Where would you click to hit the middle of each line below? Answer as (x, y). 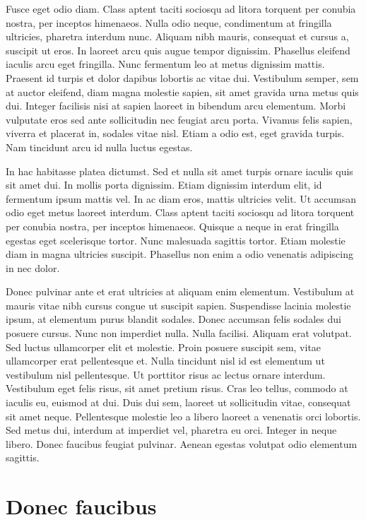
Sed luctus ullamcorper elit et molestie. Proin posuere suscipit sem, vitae (164, 347)
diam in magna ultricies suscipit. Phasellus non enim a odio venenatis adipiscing (179, 254)
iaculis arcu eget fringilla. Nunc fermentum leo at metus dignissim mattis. (165, 64)
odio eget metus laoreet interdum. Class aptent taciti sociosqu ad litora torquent (180, 212)
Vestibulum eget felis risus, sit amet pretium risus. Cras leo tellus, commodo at (177, 388)
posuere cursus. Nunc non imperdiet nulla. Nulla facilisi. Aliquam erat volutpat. (179, 333)
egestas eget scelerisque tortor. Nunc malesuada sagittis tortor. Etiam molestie (176, 240)
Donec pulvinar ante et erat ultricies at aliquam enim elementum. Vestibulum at (180, 291)
